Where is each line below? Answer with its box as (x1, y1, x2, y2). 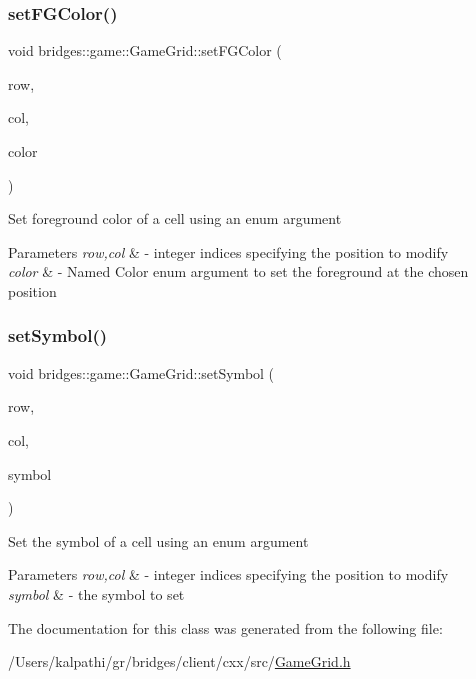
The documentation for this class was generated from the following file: (8, 617, 443, 638)
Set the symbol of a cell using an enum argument (8, 530, 309, 551)
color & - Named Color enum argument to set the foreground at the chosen (8, 261, 469, 282)
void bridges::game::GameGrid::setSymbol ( (8, 362, 275, 383)
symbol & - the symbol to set (8, 583, 185, 604)
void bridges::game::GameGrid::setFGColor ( (8, 40, 282, 61)
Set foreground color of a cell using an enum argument (8, 208, 342, 229)
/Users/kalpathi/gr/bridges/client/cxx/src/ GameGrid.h (8, 651, 351, 672)
